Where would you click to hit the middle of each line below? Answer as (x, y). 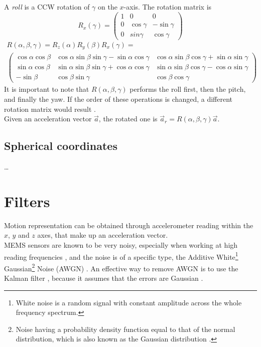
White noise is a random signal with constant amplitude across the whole (129, 302)
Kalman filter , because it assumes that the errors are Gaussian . (104, 278)
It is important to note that (47, 89)
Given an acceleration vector (48, 119)
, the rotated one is (128, 119)
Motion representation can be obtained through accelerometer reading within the (129, 225)
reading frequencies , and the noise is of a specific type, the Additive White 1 (121, 256)
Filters (27, 201)
